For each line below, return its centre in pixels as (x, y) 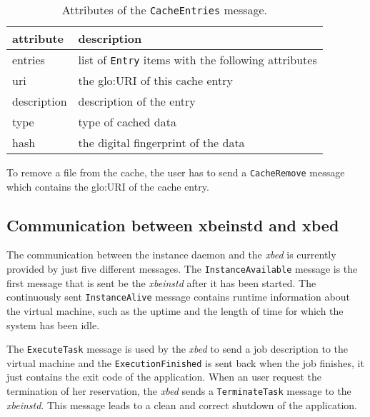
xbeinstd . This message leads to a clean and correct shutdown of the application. (182, 405)
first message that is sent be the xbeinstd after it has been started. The (161, 282)
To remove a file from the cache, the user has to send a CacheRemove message (176, 172)
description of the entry (137, 101)
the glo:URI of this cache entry (155, 80)
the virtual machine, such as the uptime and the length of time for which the (175, 310)
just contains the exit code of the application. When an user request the (164, 377)
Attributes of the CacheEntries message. (165, 10)
